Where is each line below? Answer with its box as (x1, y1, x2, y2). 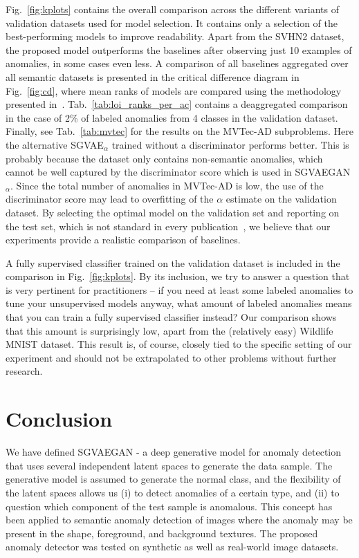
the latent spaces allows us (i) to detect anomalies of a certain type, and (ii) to (6, 485, 340, 499)
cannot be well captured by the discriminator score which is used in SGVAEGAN (6, 165, 351, 179)
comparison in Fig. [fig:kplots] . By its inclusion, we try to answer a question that (6, 269, 350, 283)
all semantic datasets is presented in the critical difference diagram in (6, 69, 300, 84)
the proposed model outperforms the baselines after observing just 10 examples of (6, 42, 352, 57)
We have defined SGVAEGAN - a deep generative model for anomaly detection (6, 445, 342, 459)
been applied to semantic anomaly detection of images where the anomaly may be (6, 512, 353, 527)
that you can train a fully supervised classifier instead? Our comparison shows (6, 310, 337, 324)
